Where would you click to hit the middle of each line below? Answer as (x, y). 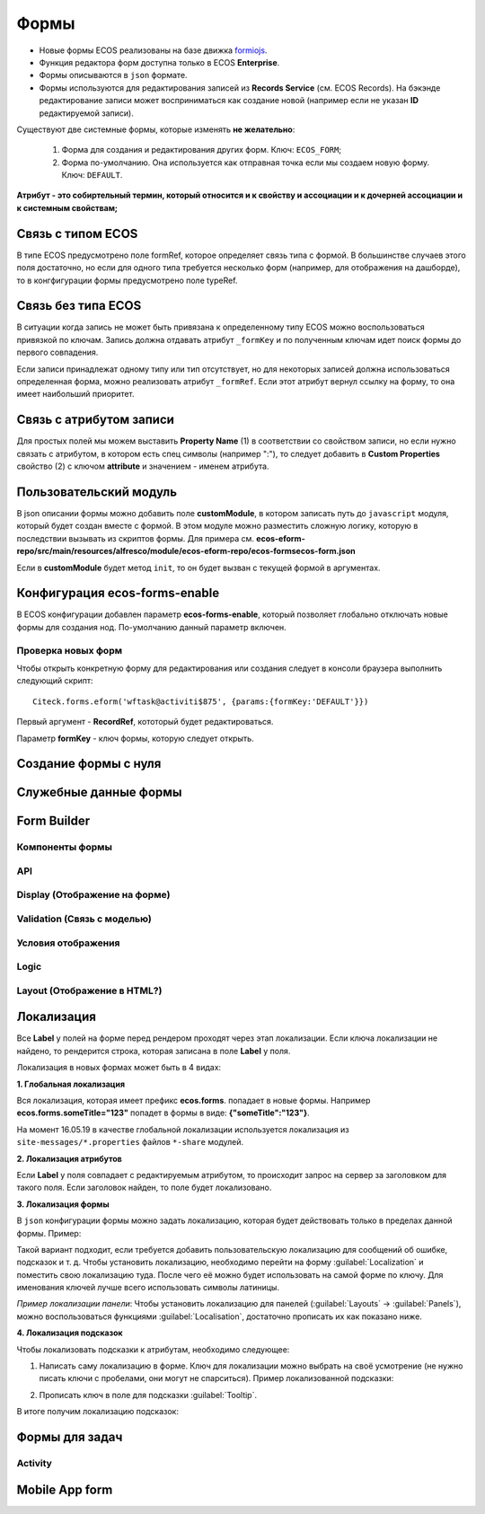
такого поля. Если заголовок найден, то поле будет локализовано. (144, 1188)
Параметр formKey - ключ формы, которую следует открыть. (135, 738)
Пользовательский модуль (97, 492)
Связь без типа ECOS (79, 306)
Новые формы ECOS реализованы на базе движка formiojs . (153, 50)
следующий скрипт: (55, 681)
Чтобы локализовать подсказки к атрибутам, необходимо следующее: (153, 1349)
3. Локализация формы (63, 1204)
